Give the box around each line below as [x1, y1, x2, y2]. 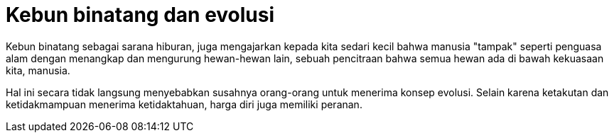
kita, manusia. [6, 64, 70, 76]
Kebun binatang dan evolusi [6, 3, 275, 27]
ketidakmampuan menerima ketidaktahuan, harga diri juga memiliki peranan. [6, 98, 362, 110]
